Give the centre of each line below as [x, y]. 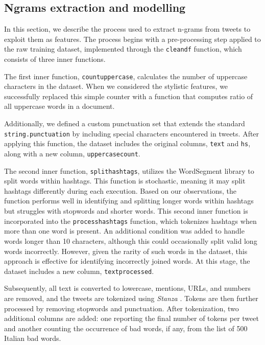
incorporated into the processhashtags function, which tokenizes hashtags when [130, 221]
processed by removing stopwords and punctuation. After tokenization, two [122, 308]
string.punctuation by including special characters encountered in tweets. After [132, 133]
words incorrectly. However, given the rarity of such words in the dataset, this [126, 251]
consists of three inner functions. [55, 59]
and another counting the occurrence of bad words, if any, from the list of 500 [126, 328]
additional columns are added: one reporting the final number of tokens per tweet [131, 318]
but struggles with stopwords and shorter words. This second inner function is [126, 211]
